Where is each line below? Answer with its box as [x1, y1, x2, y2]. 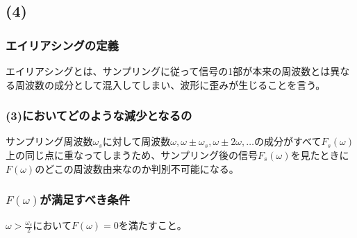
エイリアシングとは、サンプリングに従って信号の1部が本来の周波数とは [6, 64, 331, 78]
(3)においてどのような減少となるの [6, 107, 192, 124]
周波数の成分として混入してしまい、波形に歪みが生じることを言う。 [15, 77, 326, 92]
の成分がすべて [254, 134, 322, 148]
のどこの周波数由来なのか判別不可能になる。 [35, 161, 239, 176]
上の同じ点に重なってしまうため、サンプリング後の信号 [6, 148, 258, 162]
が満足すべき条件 [40, 191, 131, 208]
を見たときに [290, 148, 349, 162]
